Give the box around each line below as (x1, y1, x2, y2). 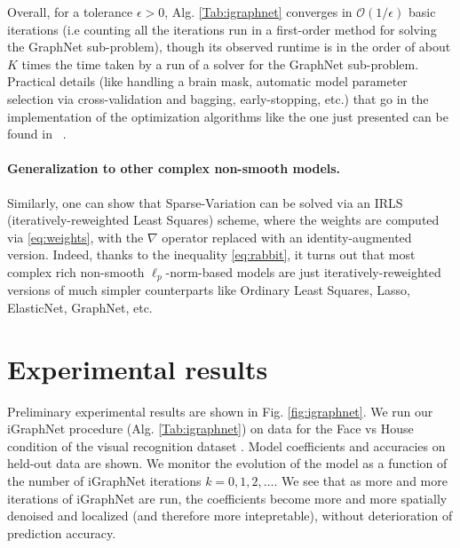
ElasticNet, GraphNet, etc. (7, 298, 153, 316)
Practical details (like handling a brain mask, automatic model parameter (7, 72, 408, 91)
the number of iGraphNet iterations (7, 472, 202, 490)
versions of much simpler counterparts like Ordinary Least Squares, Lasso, (7, 281, 410, 299)
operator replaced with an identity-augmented (162, 227, 412, 246)
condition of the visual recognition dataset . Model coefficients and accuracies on (7, 436, 446, 455)
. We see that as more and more (274, 472, 448, 490)
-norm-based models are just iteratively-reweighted (165, 262, 441, 281)
